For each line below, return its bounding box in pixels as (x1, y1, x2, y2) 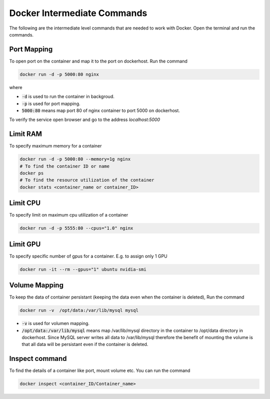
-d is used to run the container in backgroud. (21, 93, 114, 99)
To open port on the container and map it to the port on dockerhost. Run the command (9, 58, 187, 64)
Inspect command (9, 354, 67, 363)
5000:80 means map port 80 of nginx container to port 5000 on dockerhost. (21, 107, 180, 113)
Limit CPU (9, 199, 41, 207)
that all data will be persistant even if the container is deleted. (21, 341, 148, 347)
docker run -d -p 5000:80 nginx (19, 71, 99, 77)
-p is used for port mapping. (21, 100, 80, 106)
